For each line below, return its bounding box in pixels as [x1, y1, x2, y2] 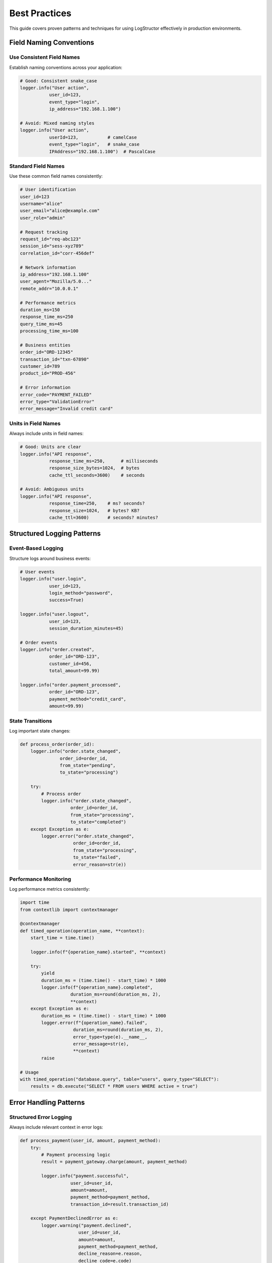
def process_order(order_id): [20, 741, 95, 747]
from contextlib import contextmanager [20, 907, 118, 912]
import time [20, 900, 50, 905]
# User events [20, 569, 55, 574]
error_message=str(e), [73, 1041, 129, 1047]
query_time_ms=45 [20, 321, 63, 327]
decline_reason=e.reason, [78, 1251, 143, 1256]
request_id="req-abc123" [20, 236, 82, 242]
